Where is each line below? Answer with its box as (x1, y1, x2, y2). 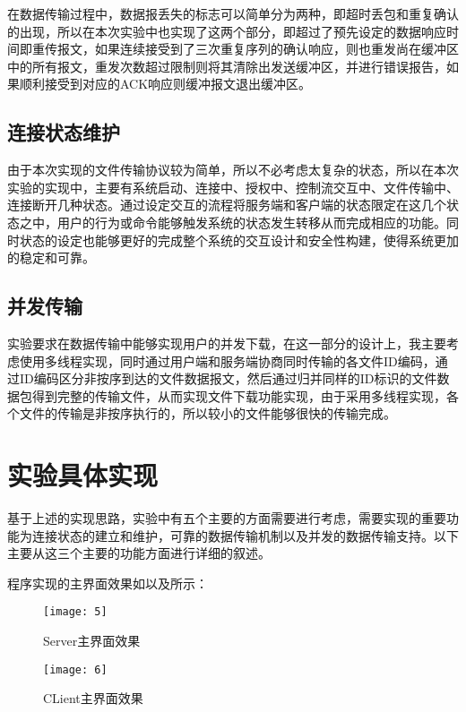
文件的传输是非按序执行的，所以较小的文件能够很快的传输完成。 (19, 404, 396, 423)
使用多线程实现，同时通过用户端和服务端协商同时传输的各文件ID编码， (19, 351, 436, 370)
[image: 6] (43, 663, 108, 676)
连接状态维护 (7, 118, 120, 146)
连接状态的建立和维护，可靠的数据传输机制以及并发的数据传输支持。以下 (31, 526, 459, 545)
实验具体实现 (7, 457, 159, 493)
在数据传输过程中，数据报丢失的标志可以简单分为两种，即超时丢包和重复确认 (7, 4, 459, 22)
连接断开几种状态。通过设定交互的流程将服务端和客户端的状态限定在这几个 (7, 195, 446, 214)
